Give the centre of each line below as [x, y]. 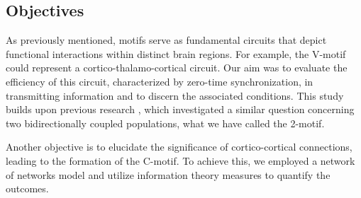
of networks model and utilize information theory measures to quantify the [168, 174]
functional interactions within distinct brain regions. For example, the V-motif [176, 53]
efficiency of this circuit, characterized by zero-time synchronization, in [160, 81]
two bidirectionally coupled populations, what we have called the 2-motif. [165, 123]
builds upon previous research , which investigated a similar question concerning [180, 109]
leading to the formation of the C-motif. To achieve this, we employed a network [180, 160]
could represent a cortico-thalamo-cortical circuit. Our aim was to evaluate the [177, 68]
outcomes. [27, 188]
